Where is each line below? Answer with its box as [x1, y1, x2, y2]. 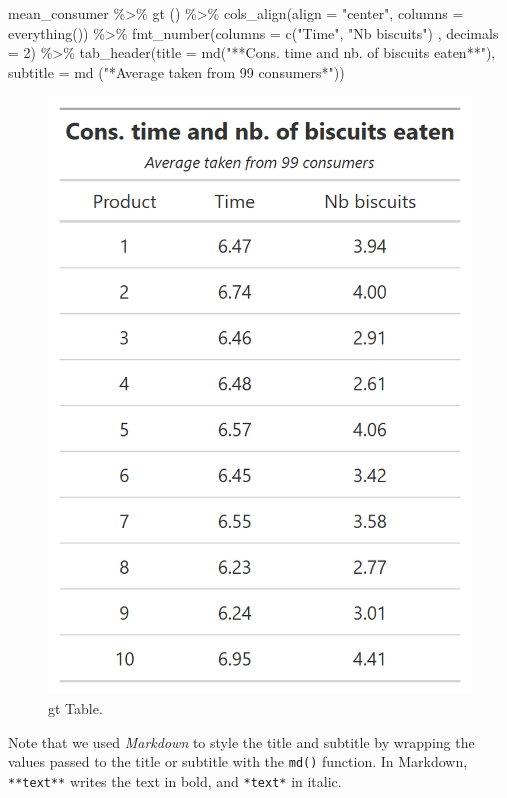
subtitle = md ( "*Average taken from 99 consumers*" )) [8, 61, 345, 82]
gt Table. [48, 698, 103, 718]
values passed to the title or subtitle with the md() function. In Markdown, [8, 751, 468, 772]
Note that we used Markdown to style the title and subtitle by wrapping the [8, 731, 475, 752]
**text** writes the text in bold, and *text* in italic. [8, 770, 342, 791]
